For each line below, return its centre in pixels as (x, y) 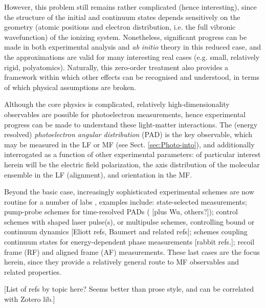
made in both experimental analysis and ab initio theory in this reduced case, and (132, 47)
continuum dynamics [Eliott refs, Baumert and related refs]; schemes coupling (126, 232)
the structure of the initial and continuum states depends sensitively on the (122, 17)
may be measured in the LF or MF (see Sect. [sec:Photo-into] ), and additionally (129, 144)
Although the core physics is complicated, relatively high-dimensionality (117, 104)
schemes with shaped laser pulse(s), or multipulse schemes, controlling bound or (129, 221)
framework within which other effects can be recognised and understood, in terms (132, 77)
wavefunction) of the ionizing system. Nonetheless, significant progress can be (126, 37)
